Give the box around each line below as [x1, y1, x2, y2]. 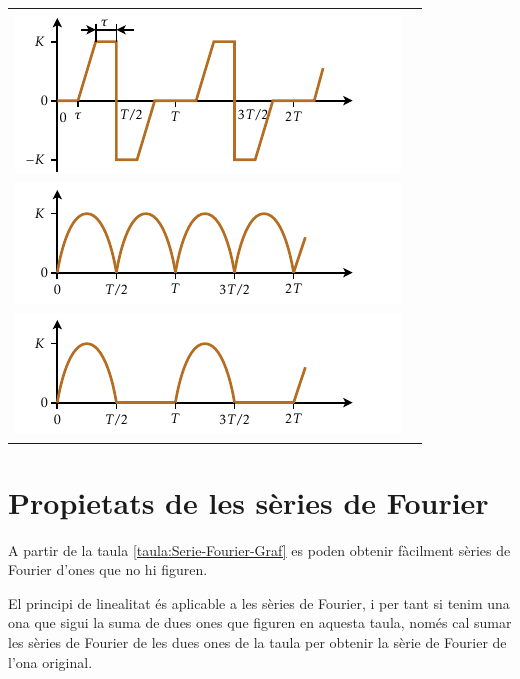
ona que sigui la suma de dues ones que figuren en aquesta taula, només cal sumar [8, 612, 512, 633]
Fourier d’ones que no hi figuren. [8, 559, 208, 580]
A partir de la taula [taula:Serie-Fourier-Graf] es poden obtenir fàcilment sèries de [8, 539, 511, 560]
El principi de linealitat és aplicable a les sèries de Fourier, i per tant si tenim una [8, 592, 510, 613]
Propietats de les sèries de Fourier [8, 481, 489, 522]
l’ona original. [8, 651, 93, 672]
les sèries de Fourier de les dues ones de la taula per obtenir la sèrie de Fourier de [8, 632, 507, 653]
